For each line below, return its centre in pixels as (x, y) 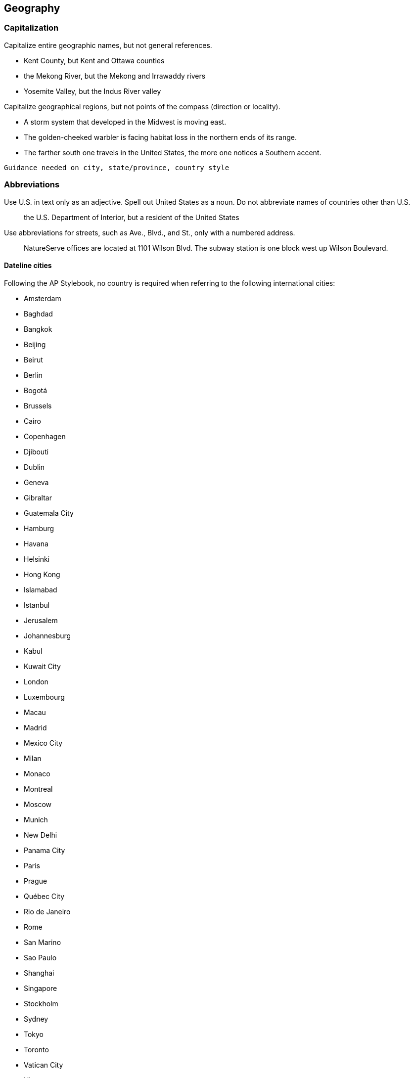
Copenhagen (45, 436)
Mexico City (43, 743)
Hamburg (39, 528)
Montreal (38, 789)
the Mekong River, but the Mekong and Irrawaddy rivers (115, 76)
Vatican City (44, 1065)
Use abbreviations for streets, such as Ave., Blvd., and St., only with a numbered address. (150, 232)
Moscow (38, 804)
